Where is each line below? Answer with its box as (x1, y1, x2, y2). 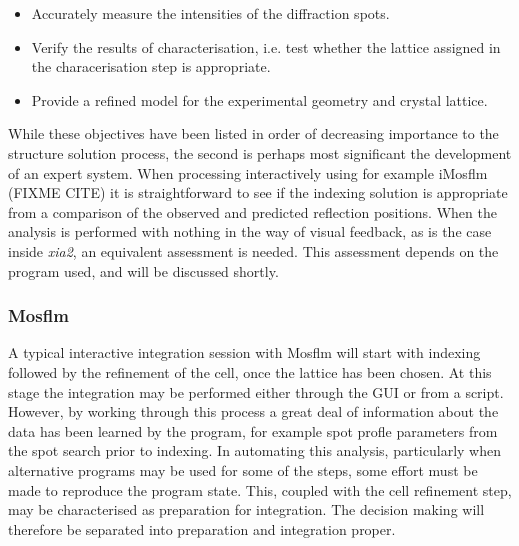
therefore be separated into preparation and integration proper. (8, 518, 396, 539)
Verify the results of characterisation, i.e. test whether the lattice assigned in (31, 36, 501, 57)
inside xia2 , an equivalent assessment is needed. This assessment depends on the (8, 240, 499, 261)
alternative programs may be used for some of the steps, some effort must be (8, 459, 478, 480)
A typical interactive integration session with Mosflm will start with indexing (8, 342, 481, 363)
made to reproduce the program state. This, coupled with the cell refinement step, (8, 479, 512, 500)
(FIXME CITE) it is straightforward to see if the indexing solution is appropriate (8, 182, 508, 203)
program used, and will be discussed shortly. (8, 260, 279, 281)
